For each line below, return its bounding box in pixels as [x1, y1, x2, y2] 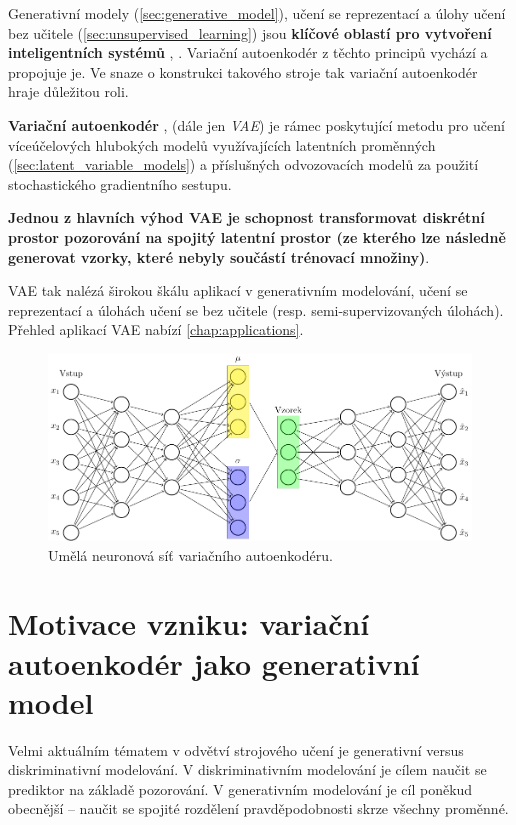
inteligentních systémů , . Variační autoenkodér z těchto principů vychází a [8, 42, 488, 63]
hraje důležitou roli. [8, 81, 129, 102]
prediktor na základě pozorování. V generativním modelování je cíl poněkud [8, 778, 473, 799]
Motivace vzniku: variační [8, 603, 370, 644]
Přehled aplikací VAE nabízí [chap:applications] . [8, 319, 304, 340]
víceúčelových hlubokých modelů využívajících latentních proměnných [8, 134, 436, 155]
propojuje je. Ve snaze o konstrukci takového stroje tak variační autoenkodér [8, 61, 478, 82]
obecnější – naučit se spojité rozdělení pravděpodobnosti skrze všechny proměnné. [8, 798, 509, 819]
